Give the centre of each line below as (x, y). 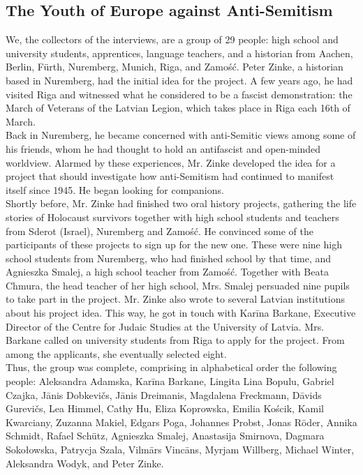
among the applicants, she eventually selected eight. (116, 353)
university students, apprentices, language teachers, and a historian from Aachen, (179, 53)
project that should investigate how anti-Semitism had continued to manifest (170, 176)
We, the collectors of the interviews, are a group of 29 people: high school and (172, 39)
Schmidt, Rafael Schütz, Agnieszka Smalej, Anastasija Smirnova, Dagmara (165, 436)
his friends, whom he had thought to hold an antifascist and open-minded (163, 148)
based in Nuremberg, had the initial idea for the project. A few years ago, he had (179, 80)
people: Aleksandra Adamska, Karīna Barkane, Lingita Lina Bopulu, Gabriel (170, 381)
